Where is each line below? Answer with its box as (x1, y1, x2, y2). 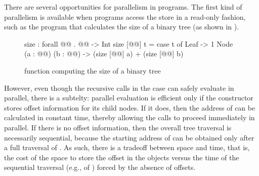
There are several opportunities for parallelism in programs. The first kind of (4, 2, 242, 12)
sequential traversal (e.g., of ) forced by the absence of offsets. (4, 162, 196, 172)
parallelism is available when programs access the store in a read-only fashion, (4, 11, 246, 22)
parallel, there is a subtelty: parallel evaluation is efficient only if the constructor (4, 92, 253, 103)
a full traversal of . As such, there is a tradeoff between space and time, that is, (4, 142, 250, 153)
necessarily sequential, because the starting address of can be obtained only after (4, 132, 254, 143)
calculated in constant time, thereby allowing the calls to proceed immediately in (4, 112, 255, 123)
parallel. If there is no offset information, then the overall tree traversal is (4, 122, 232, 132)
